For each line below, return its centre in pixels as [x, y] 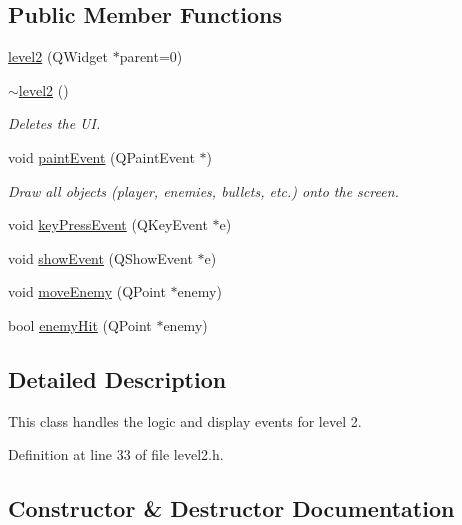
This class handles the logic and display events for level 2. [185, 420]
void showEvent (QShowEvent [100, 257]
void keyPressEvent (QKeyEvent [108, 224]
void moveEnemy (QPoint [87, 291]
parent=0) [151, 56]
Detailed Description [117, 378]
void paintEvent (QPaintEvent [101, 156]
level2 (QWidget [58, 56]
